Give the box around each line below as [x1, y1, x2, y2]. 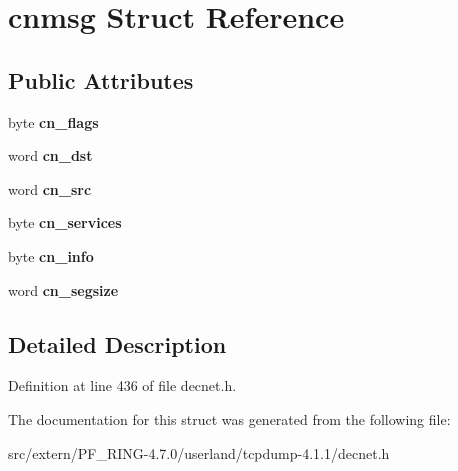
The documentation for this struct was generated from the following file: [8, 408, 451, 429]
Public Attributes [8, 64, 194, 95]
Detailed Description [8, 328, 227, 359]
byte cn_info [8, 245, 94, 266]
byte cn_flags [8, 111, 99, 132]
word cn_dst [8, 145, 93, 166]
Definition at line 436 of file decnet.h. [8, 375, 237, 396]
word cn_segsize [8, 279, 119, 300]
